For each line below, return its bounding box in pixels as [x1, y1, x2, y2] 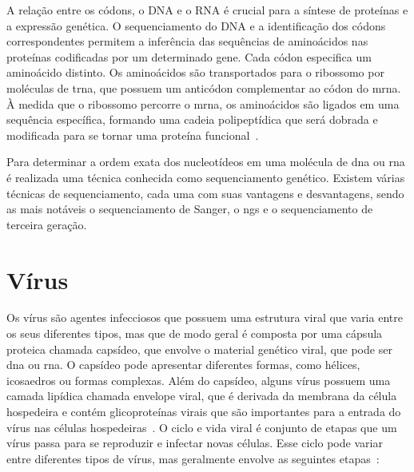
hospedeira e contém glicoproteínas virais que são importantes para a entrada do [6, 403, 401, 419]
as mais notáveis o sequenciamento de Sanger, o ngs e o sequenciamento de [6, 200, 373, 217]
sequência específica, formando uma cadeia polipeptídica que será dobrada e [6, 111, 378, 128]
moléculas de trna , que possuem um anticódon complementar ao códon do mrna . [6, 79, 401, 96]
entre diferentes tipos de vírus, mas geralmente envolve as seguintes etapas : [6, 450, 380, 466]
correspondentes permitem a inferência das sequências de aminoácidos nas [6, 33, 368, 50]
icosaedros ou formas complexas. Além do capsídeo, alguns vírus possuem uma [6, 371, 391, 388]
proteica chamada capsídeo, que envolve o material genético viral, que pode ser [6, 340, 392, 357]
